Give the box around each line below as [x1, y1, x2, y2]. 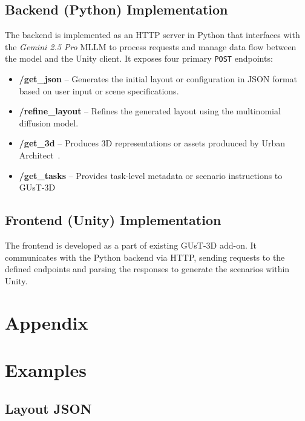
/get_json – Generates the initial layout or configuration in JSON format [19, 73, 298, 85]
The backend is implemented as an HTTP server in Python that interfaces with [5, 28, 300, 41]
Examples [5, 357, 87, 382]
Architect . [19, 149, 61, 162]
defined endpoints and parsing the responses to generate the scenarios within [5, 263, 290, 275]
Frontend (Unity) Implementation [5, 211, 221, 229]
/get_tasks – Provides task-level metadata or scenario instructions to [19, 169, 283, 181]
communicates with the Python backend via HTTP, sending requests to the [5, 250, 285, 263]
